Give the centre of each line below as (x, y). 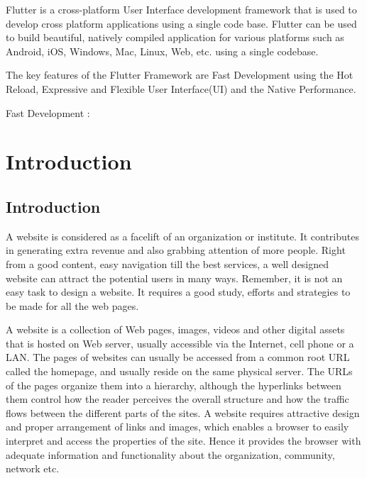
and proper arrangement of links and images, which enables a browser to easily (177, 427)
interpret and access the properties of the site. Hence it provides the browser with (183, 441)
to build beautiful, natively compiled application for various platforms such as (175, 37)
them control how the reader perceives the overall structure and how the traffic (177, 399)
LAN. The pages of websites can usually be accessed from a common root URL (178, 357)
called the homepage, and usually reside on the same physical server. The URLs (179, 371)
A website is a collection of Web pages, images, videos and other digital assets (175, 329)
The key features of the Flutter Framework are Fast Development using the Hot (180, 75)
